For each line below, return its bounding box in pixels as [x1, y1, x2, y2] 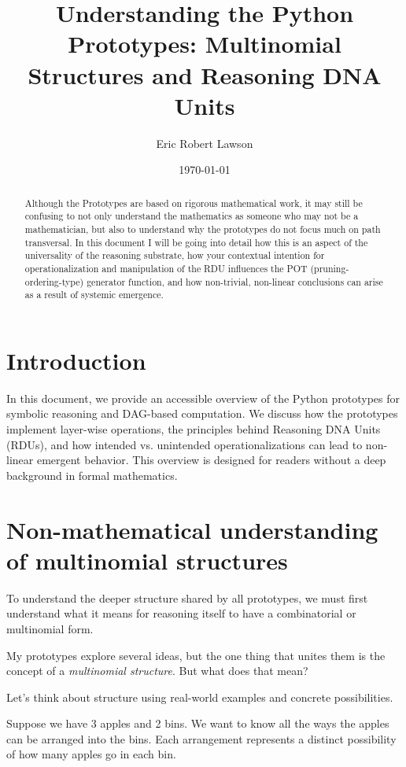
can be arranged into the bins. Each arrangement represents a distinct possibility [6, 730, 397, 747]
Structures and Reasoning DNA [28, 58, 382, 90]
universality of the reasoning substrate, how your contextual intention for [24, 249, 325, 262]
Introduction [6, 344, 146, 376]
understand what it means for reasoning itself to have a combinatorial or [6, 605, 356, 621]
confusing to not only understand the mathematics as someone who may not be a [24, 209, 359, 223]
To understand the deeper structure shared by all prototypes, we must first [6, 589, 368, 606]
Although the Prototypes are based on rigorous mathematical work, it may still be [24, 196, 363, 209]
